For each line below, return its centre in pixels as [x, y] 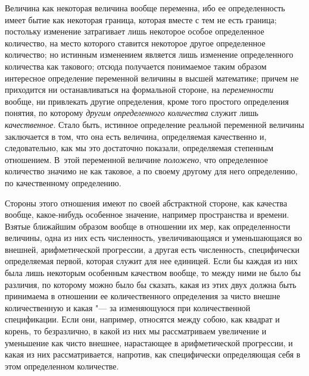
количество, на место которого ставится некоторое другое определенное [135, 43]
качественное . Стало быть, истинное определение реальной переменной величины [154, 124]
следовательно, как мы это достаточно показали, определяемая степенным [139, 148]
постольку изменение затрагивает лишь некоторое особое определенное [135, 31]
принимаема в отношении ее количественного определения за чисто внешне [143, 296]
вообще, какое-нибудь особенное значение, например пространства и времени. [147, 214]
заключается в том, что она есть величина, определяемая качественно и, [136, 136]
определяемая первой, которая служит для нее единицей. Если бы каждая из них [151, 261]
